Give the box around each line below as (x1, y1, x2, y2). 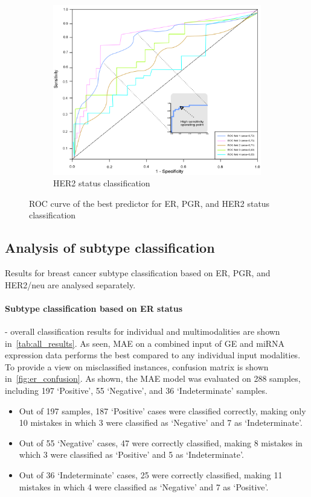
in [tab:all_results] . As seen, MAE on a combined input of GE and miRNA (5, 337, 285, 349)
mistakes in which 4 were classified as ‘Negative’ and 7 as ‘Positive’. (19, 480, 269, 493)
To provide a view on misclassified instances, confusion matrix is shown (5, 360, 269, 373)
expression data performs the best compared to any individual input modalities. (5, 349, 301, 361)
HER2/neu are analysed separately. (5, 278, 136, 291)
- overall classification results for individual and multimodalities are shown (5, 325, 280, 338)
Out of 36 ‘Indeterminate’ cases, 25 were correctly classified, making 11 (19, 469, 283, 481)
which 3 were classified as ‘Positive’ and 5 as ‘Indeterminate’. (19, 448, 244, 461)
